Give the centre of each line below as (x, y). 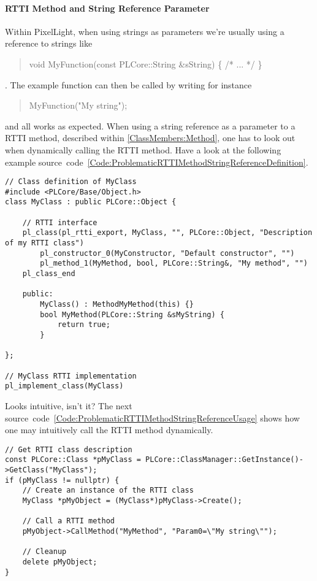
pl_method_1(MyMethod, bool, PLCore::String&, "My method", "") (174, 264)
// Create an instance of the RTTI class (108, 491)
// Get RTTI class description (69, 449)
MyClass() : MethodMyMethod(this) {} (117, 305)
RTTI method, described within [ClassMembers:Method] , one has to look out (150, 138)
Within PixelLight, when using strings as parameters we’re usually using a (145, 31)
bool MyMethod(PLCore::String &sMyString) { (132, 314)
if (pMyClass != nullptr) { (62, 480)
